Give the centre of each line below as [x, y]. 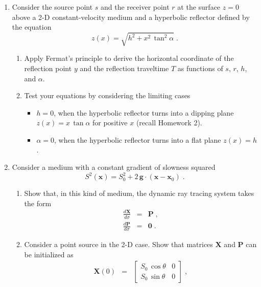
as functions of [200, 68]
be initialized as [49, 254]
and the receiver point [135, 7]
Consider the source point [52, 7]
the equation [32, 27]
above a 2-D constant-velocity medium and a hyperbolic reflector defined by [131, 17]
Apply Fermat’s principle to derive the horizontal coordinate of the [129, 58]
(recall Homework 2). [169, 123]
